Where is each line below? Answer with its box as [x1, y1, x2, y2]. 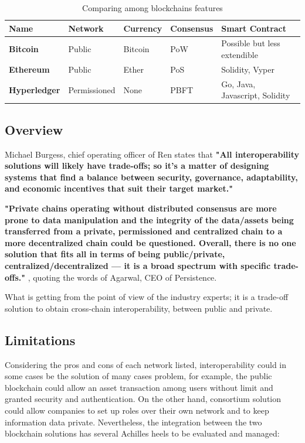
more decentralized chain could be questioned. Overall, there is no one [5, 236, 296, 248]
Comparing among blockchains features [82, 2, 223, 13]
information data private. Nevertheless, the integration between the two [5, 415, 262, 428]
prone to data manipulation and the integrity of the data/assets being [5, 213, 294, 226]
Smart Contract [221, 22, 287, 34]
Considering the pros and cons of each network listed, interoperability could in [5, 358, 287, 370]
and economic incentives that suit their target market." [5, 182, 233, 195]
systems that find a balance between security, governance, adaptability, [5, 171, 298, 183]
